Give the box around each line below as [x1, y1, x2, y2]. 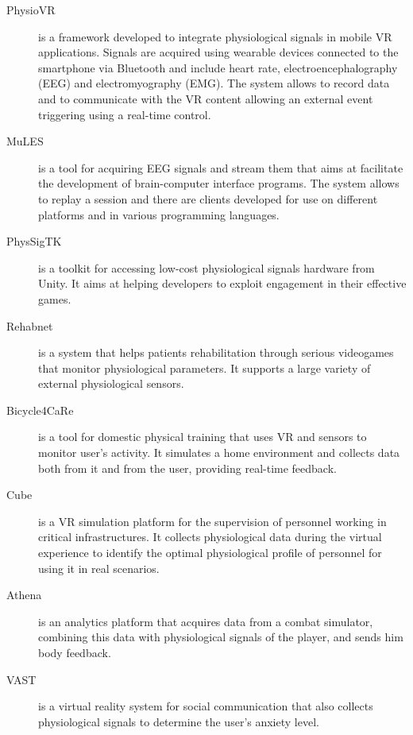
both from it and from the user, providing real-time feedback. [38, 459, 337, 476]
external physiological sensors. [38, 375, 184, 392]
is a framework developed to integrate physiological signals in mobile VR [38, 28, 392, 44]
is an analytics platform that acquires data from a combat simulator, [38, 613, 373, 629]
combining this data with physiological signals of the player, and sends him [38, 629, 403, 645]
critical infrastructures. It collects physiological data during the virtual [38, 528, 382, 545]
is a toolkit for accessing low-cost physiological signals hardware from [38, 259, 375, 276]
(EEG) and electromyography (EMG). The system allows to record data [38, 75, 390, 91]
